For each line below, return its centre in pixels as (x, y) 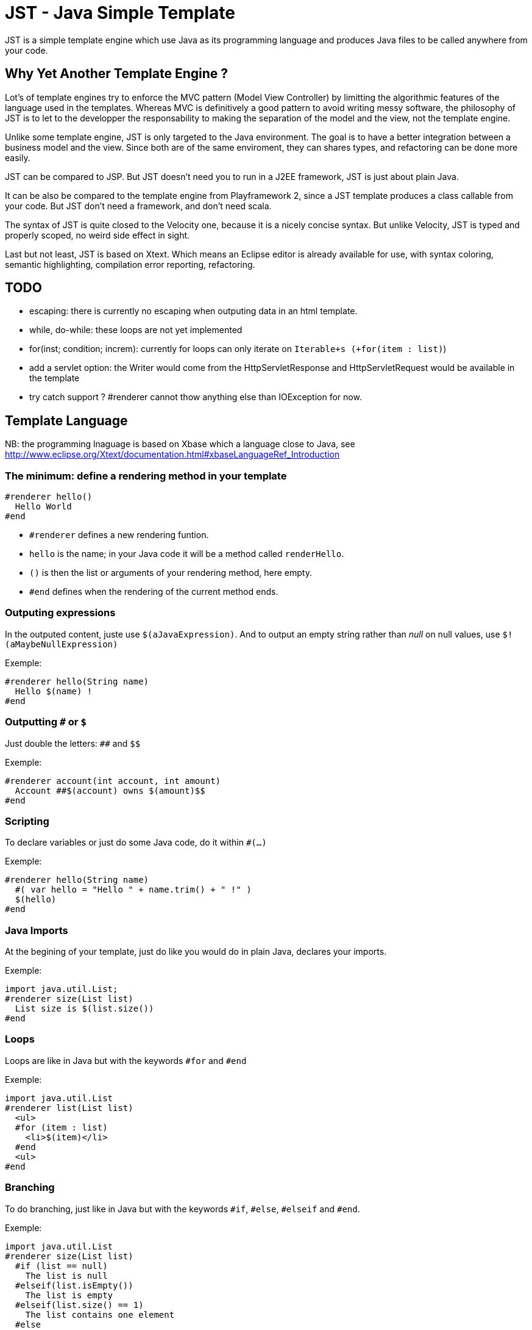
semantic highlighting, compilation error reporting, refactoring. (130, 264)
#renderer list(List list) (69, 1108)
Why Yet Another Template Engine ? (117, 74)
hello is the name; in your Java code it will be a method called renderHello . (187, 554)
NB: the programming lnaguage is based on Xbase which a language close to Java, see (180, 444)
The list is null (66, 1275)
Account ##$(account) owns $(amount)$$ (110, 790)
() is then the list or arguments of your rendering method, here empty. (171, 573)
